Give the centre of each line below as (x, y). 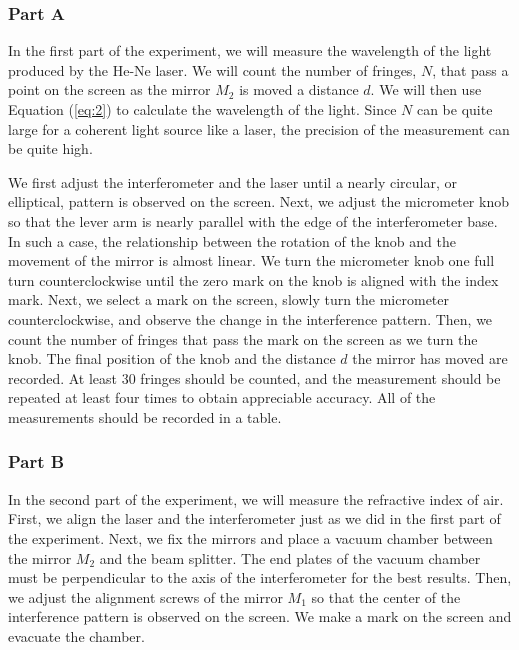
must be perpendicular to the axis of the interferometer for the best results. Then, (260, 577)
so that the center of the (386, 596)
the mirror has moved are (430, 358)
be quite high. (50, 148)
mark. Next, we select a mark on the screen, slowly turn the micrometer (228, 299)
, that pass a (470, 69)
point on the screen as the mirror (109, 89)
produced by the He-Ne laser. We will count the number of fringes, (212, 69)
